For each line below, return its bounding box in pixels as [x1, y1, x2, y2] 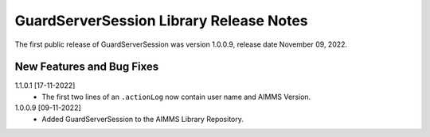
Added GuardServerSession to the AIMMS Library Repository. [41, 114, 244, 124]
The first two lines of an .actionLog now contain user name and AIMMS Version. [41, 92, 311, 101]
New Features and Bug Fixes [14, 60, 159, 74]
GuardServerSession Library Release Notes [14, 12, 308, 29]
